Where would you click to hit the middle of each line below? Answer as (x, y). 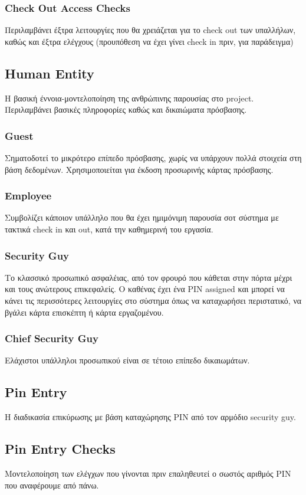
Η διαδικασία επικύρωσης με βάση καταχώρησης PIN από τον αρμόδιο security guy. (150, 417)
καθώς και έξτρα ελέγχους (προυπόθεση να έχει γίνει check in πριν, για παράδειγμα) (149, 41)
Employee (28, 196)
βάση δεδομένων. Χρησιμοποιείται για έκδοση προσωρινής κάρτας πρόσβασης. (139, 169)
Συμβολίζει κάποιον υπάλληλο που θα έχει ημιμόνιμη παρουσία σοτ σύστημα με (142, 217)
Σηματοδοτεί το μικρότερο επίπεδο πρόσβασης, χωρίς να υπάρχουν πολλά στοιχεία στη (153, 158)
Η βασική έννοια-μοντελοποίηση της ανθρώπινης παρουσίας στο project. (129, 98)
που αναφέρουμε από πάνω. (52, 485)
